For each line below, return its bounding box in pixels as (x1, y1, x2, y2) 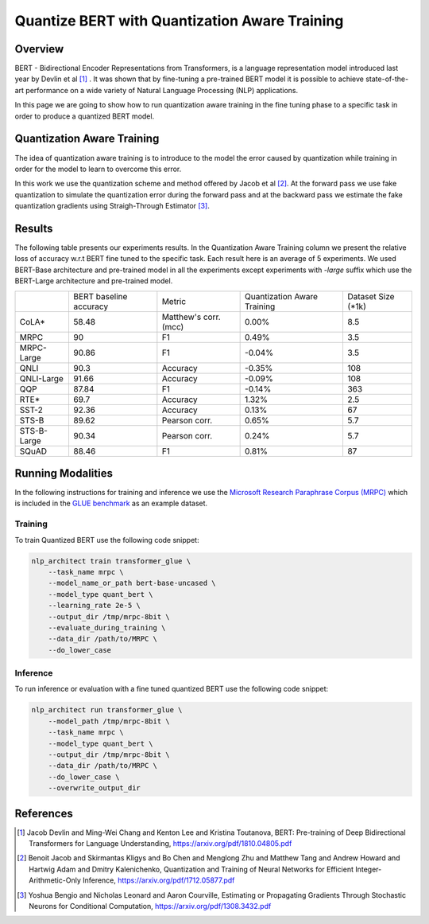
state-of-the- (365, 74, 409, 84)
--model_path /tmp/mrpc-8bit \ (48, 716, 170, 726)
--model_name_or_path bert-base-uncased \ (48, 579, 216, 588)
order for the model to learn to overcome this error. (14, 164, 182, 173)
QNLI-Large (19, 372, 64, 384)
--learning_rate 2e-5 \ (48, 601, 141, 610)
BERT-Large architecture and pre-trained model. (14, 276, 173, 286)
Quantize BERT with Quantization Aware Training (14, 12, 344, 29)
